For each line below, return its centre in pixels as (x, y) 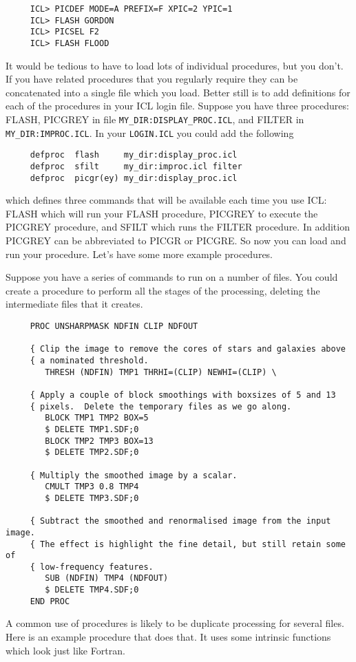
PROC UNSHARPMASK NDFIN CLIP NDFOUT (114, 327)
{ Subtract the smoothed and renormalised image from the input (180, 521)
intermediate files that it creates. (74, 304)
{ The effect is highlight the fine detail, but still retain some (188, 544)
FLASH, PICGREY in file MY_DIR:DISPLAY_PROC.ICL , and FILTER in (155, 119)
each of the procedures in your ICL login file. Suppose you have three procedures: (177, 106)
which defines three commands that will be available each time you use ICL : (166, 200)
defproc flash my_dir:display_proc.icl (134, 155)
